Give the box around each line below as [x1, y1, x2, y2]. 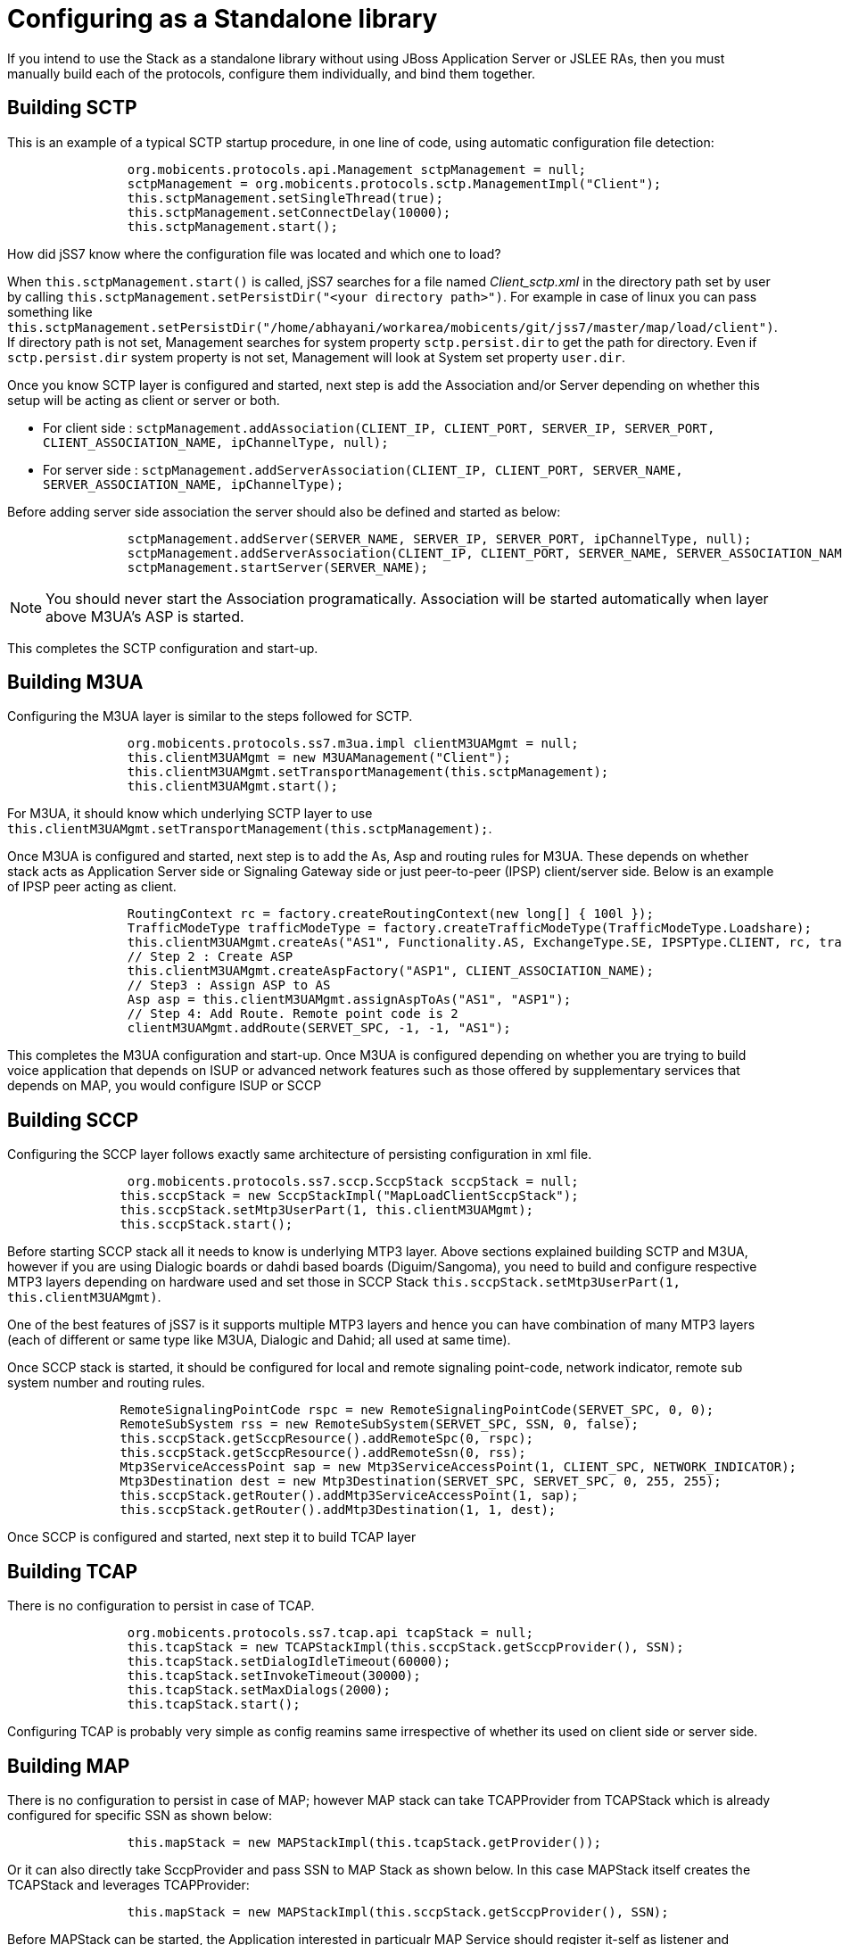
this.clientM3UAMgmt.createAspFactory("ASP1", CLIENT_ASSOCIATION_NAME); [127, 964, 654, 979]
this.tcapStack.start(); [127, 1697, 301, 1712]
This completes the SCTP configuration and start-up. [7, 640, 318, 656]
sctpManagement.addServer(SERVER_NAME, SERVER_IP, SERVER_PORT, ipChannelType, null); [127, 531, 752, 546]
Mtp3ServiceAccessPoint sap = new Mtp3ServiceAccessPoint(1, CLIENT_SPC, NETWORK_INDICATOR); [120, 1460, 797, 1475]
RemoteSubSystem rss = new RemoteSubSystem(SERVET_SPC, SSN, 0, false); [120, 1417, 640, 1432]
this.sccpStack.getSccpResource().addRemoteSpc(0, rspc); [120, 1431, 534, 1446]
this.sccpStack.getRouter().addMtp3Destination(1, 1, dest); [120, 1502, 557, 1518]
